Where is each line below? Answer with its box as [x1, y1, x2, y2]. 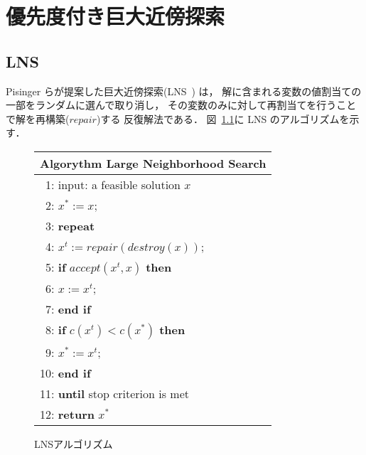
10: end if [40, 364, 91, 381]
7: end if [45, 300, 91, 317]
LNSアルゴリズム [34, 436, 113, 451]
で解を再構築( [6, 111, 70, 126]
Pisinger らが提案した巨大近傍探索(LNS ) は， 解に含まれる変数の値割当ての [6, 83, 362, 98]
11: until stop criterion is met [40, 385, 189, 402]
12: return [40, 405, 95, 422]
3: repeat [45, 217, 95, 234]
